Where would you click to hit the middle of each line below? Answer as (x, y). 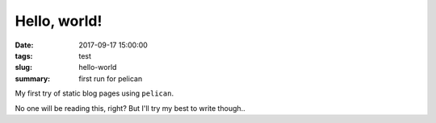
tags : (24, 55)
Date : (24, 45)
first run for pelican (111, 78)
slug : (23, 68)
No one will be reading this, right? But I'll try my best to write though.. (130, 108)
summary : (33, 78)
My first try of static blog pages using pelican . (94, 93)
